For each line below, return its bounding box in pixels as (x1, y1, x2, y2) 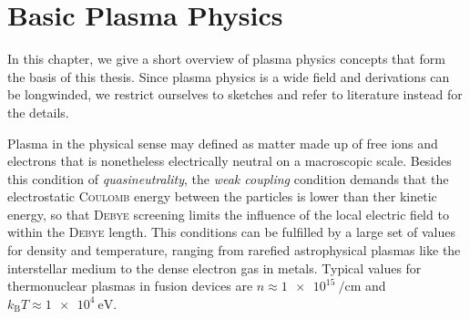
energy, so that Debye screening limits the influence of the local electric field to (7, 204, 449, 223)
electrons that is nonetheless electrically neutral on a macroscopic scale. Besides (7, 151, 452, 170)
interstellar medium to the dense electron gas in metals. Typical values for (7, 258, 422, 277)
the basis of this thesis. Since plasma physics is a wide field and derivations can (7, 67, 450, 86)
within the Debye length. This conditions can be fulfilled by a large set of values (7, 222, 455, 242)
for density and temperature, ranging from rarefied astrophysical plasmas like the (7, 241, 461, 260)
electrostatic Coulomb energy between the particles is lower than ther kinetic (7, 187, 437, 206)
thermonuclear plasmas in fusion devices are (7, 276, 253, 295)
